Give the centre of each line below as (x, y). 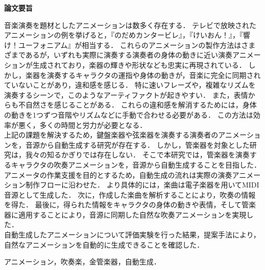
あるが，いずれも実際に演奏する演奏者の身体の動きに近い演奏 (129, 55)
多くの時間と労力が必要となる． (93, 125)
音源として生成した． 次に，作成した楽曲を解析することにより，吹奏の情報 (130, 194)
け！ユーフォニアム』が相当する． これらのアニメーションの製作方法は (123, 45)
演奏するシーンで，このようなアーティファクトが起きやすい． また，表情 (126, 94)
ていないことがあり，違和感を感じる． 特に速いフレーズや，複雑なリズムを (130, 85)
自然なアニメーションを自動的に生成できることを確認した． (104, 244)
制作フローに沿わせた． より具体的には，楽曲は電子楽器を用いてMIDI (142, 185)
